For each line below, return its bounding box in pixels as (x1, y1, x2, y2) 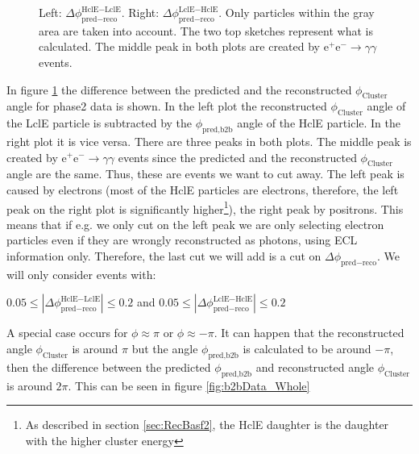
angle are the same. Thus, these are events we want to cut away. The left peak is (6, 165, 404, 182)
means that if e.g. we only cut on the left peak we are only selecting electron (6, 215, 384, 232)
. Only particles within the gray (218, 4, 375, 20)
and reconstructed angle (255, 358, 375, 375)
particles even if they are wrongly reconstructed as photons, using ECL (6, 231, 358, 248)
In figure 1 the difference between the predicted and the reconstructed (6, 81, 352, 98)
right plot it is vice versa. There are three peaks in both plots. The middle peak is (6, 132, 412, 149)
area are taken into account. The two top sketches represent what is (39, 22, 373, 39)
